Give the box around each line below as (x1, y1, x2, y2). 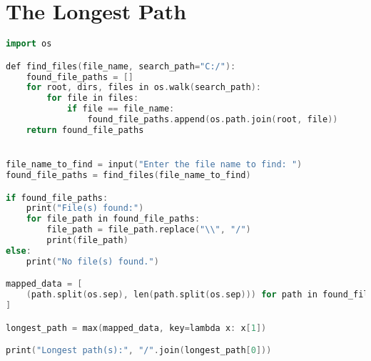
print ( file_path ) (46, 235, 128, 245)
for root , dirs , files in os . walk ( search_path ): (26, 82, 262, 93)
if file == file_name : (66, 104, 175, 114)
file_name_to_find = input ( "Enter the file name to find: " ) (6, 159, 303, 170)
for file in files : (46, 93, 139, 104)
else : (6, 245, 31, 256)
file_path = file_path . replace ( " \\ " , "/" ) (46, 224, 251, 235)
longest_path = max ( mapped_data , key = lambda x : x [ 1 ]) (6, 322, 267, 333)
